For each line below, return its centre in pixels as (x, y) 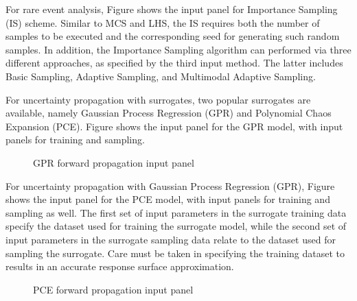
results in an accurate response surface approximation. (120, 266)
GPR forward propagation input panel (114, 162)
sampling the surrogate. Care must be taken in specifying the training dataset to (175, 253)
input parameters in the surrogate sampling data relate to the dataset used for (171, 239)
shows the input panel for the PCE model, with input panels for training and (168, 199)
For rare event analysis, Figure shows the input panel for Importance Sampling (172, 9)
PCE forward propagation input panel (113, 289)
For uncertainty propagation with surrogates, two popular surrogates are (158, 99)
